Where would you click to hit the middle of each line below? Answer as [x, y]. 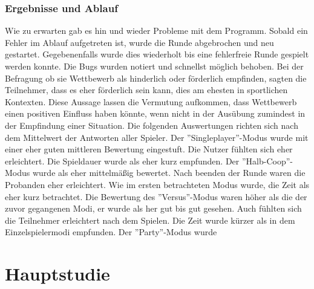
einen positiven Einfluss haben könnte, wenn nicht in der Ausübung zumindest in [155, 113]
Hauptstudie [57, 274]
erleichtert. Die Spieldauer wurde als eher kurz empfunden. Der [122, 161]
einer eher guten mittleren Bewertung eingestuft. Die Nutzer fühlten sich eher [149, 149]
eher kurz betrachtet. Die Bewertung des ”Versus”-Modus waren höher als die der [156, 196]
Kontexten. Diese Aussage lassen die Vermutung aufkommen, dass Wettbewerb [151, 101]
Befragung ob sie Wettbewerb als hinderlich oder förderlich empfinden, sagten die [156, 78]
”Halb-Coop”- [267, 161]
